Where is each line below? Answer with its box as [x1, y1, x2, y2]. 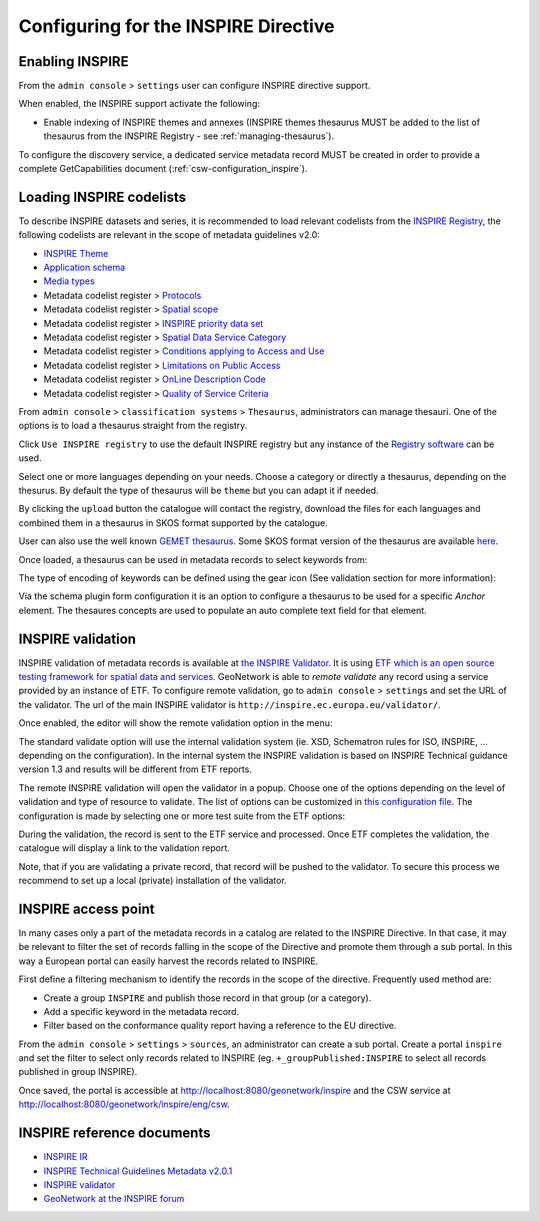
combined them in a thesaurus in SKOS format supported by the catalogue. [18, 516, 329, 529]
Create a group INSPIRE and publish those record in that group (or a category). [43, 991, 372, 1004]
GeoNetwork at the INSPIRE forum [43, 1193, 185, 1205]
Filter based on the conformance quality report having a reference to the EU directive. [43, 1020, 397, 1032]
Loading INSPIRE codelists [18, 188, 187, 205]
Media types [43, 275, 95, 287]
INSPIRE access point [18, 900, 155, 917]
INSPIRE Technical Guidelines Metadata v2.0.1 [43, 1165, 233, 1177]
